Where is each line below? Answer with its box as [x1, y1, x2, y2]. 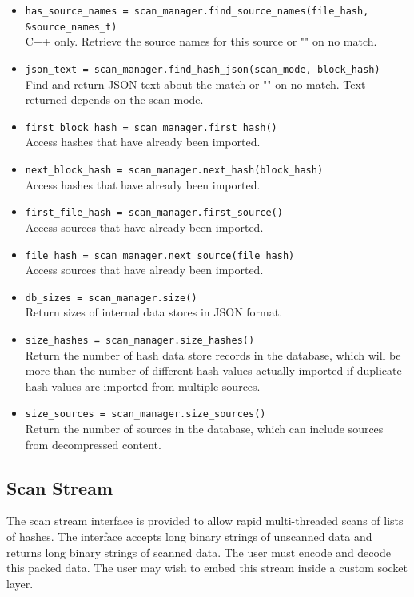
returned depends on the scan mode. [25, 91, 204, 108]
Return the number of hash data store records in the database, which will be [25, 346, 401, 363]
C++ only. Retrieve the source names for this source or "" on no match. [25, 33, 377, 50]
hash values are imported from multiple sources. [25, 377, 261, 394]
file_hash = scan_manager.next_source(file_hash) [25, 249, 295, 261]
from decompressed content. [25, 436, 161, 452]
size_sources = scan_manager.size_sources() [25, 408, 266, 420]
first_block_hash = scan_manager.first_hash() [25, 121, 277, 133]
